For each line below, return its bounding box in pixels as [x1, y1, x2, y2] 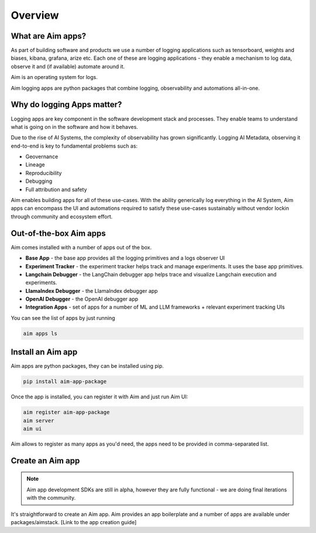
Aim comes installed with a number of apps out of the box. [11, 244, 152, 251]
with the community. [26, 494, 76, 501]
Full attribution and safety [25, 186, 87, 193]
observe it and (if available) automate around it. [11, 63, 125, 70]
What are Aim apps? [11, 31, 87, 41]
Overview [11, 9, 59, 22]
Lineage [25, 161, 45, 168]
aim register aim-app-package [23, 409, 110, 416]
